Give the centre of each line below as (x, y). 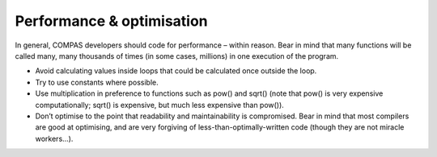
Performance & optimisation (111, 21)
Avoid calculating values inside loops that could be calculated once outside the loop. (176, 71)
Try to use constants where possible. (97, 82)
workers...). (54, 138)
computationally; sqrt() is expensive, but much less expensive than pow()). (160, 105)
